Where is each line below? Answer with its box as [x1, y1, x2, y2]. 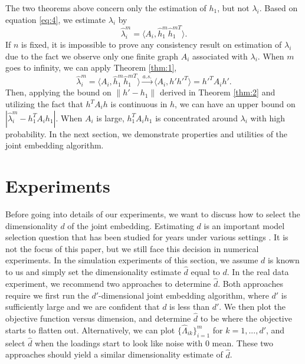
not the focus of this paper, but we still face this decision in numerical [5, 242, 259, 254]
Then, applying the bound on [5, 86, 111, 98]
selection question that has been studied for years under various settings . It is [5, 231, 288, 243]
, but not [217, 2, 250, 14]
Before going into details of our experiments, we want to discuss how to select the [5, 207, 300, 220]
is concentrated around [155, 111, 238, 124]
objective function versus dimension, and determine [5, 312, 191, 324]
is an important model [204, 219, 285, 231]
